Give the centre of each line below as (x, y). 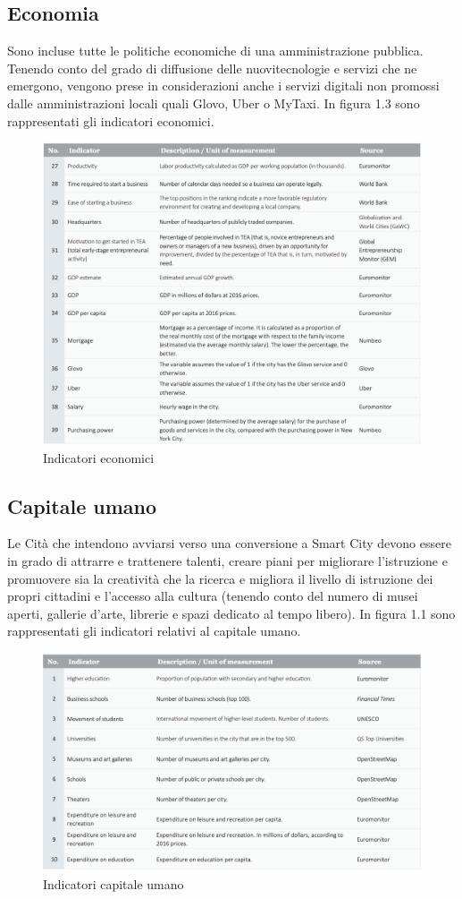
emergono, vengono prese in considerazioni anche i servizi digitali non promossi (223, 86)
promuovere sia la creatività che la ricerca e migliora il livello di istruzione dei (220, 578)
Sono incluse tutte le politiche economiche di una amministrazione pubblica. (215, 51)
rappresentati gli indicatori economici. (111, 120)
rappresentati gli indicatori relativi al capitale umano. (154, 631)
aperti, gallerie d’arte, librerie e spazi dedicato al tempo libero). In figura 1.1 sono (231, 613)
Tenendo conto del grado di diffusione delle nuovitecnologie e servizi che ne (212, 68)
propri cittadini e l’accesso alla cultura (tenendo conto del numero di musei (213, 596)
